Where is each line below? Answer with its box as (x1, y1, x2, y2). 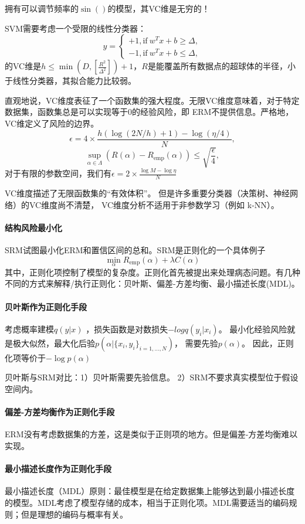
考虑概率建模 (5, 322, 54, 335)
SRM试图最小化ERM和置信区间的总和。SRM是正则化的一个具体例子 (5, 243, 266, 256)
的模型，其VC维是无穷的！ (107, 2, 210, 14)
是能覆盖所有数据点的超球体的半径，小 (147, 60, 296, 72)
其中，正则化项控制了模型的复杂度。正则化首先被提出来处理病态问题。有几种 (5, 266, 300, 278)
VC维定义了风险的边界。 (5, 117, 99, 129)
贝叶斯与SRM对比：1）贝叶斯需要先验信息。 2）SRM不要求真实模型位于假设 (5, 371, 299, 383)
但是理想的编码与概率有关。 (21, 508, 128, 520)
